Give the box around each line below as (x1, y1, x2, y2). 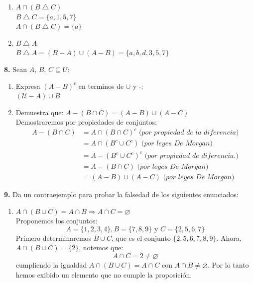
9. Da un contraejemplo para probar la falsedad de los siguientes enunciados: (4, 189, 239, 200)
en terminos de (78, 80, 124, 91)
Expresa (15, 80, 40, 91)
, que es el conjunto (112, 232, 171, 243)
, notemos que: (79, 242, 124, 253)
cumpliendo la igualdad (15, 260, 87, 270)
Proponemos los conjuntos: (15, 215, 98, 226)
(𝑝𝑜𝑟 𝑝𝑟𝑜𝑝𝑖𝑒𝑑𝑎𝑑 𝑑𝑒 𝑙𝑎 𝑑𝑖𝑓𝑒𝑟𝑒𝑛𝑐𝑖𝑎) (138, 129, 239, 137)
